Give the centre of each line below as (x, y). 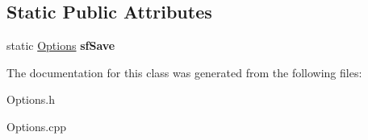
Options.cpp (36, 126)
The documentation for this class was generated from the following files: (184, 72)
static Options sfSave (61, 45)
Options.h (31, 99)
